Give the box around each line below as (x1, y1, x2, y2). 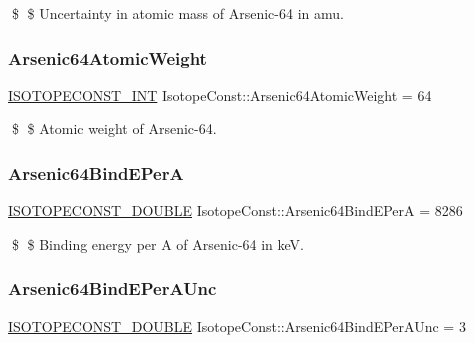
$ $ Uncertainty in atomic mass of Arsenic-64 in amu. (11, 3, 344, 23)
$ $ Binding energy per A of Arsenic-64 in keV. (11, 233, 305, 254)
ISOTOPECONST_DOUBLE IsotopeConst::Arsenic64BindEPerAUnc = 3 (8, 315, 466, 336)
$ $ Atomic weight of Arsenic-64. (11, 118, 217, 139)
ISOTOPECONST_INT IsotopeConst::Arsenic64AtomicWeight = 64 (8, 84, 432, 105)
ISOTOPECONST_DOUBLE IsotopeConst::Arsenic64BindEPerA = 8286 (8, 200, 463, 221)
